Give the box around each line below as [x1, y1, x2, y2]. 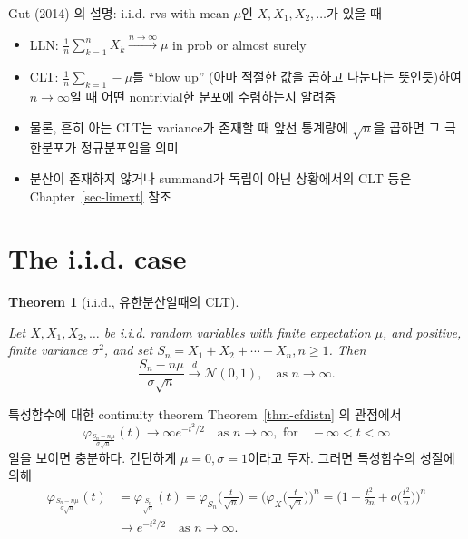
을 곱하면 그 [373, 117, 441, 136]
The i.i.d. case [8, 240, 187, 277]
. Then [328, 340, 366, 359]
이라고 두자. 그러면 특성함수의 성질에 [247, 447, 455, 466]
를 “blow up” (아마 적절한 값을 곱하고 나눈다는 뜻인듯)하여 [132, 67, 462, 86]
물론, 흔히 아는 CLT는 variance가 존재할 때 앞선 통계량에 [29, 117, 348, 136]
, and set [103, 340, 153, 359]
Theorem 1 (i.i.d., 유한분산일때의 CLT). [8, 292, 239, 311]
